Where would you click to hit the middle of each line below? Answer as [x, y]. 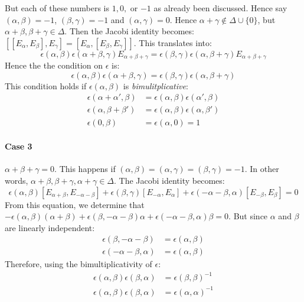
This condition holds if [46, 85]
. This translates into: [173, 42]
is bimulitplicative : [156, 85]
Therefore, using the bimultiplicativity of [79, 264]
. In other [262, 169]
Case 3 [19, 146]
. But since [248, 216]
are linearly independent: [50, 227]
